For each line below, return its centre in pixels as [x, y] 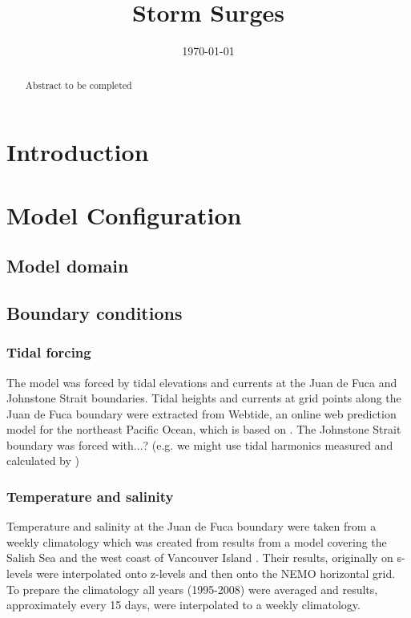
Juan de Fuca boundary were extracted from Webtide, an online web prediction [201, 413]
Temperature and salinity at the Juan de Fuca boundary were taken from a [191, 526]
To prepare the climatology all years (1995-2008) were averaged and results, [192, 589]
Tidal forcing [49, 352]
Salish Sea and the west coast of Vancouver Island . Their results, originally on [200, 557]
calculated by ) [43, 460]
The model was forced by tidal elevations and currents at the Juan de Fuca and [202, 382]
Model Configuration [124, 214]
